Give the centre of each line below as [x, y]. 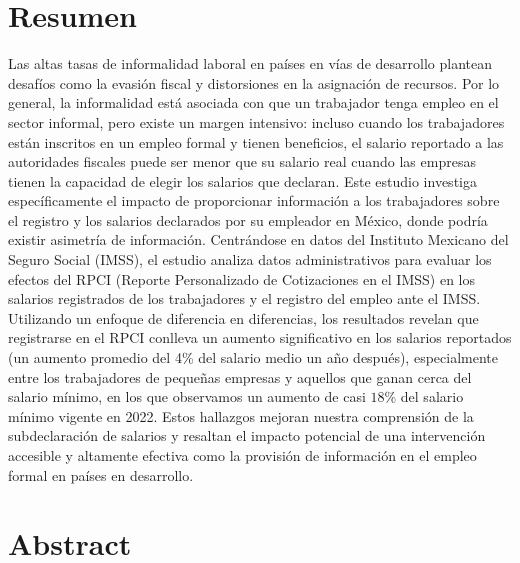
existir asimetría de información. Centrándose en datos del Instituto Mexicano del [258, 239]
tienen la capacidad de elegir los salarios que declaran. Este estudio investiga [242, 180]
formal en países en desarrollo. [101, 474]
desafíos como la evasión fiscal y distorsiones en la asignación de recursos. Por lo [254, 82]
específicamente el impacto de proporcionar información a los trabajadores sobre [254, 200]
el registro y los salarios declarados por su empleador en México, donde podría [248, 219]
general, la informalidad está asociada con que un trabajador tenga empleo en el [253, 102]
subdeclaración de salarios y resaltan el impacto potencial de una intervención [247, 435]
